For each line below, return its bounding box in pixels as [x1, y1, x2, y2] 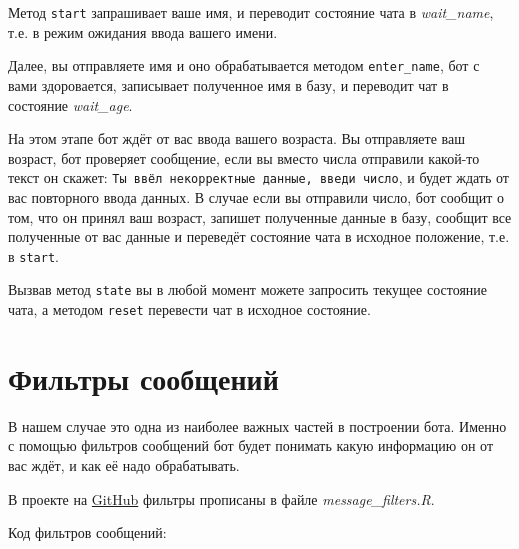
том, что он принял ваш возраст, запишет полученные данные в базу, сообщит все [8, 206, 512, 227]
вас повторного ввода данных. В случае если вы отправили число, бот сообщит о [8, 186, 504, 207]
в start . [8, 245, 59, 266]
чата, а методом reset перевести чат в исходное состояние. [8, 299, 371, 320]
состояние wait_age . [8, 94, 133, 115]
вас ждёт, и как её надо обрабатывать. [8, 455, 240, 475]
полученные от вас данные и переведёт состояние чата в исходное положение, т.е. [8, 226, 510, 247]
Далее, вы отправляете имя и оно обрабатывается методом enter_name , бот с [8, 55, 480, 76]
